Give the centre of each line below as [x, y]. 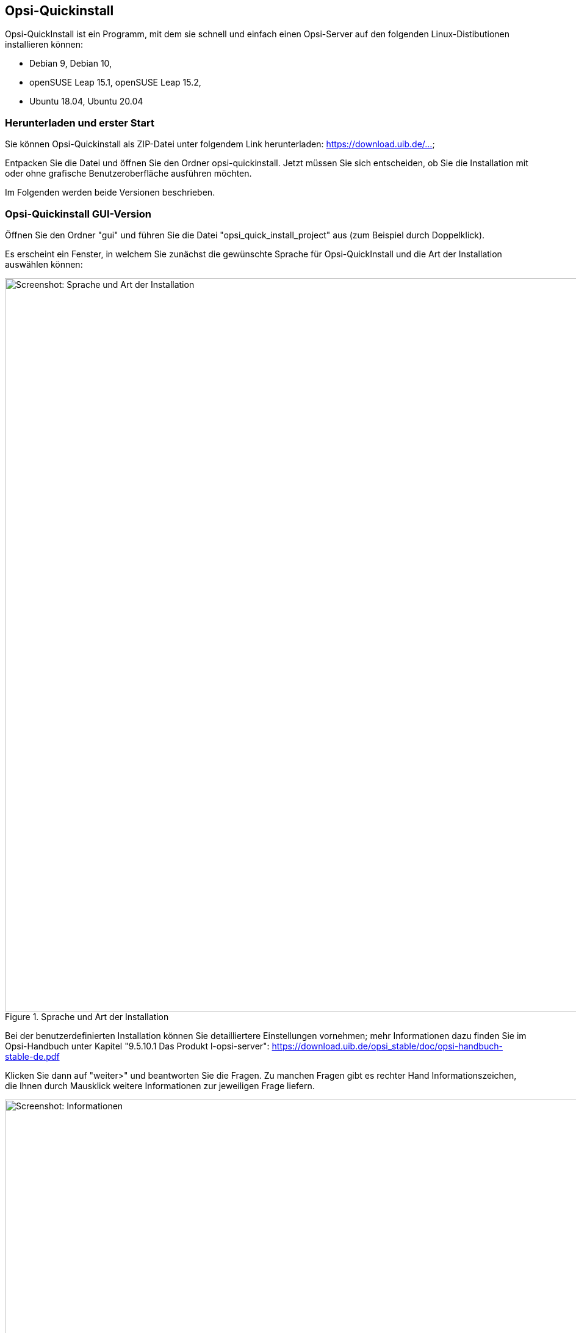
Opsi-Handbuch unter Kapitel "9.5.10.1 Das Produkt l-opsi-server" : [137, 1046]
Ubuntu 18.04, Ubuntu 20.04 [86, 101]
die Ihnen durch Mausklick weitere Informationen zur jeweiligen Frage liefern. [160, 1085]
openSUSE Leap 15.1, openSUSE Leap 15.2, [115, 83]
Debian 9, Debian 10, [71, 64]
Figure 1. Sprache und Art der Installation [87, 1016]
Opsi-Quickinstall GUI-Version [78, 214]
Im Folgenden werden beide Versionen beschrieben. [110, 193]
